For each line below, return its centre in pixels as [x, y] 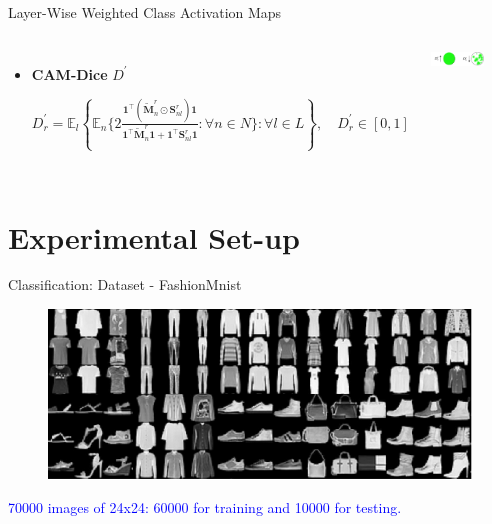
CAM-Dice [69, 73]
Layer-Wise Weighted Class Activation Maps [145, 12]
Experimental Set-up [154, 236]
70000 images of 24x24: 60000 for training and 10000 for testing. [205, 507]
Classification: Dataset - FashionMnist [125, 284]
